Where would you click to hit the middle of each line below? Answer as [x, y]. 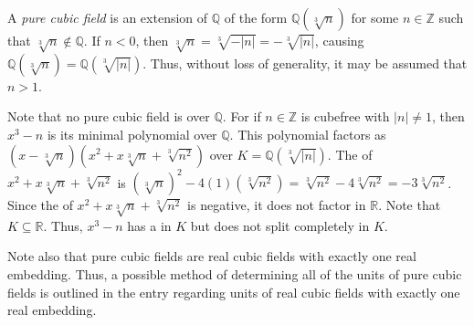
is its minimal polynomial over [132, 134]
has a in [149, 225]
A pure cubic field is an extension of [108, 17]
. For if [242, 116]
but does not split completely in [280, 225]
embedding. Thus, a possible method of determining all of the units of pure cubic [235, 274]
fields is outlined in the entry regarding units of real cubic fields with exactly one [234, 292]
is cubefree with [345, 116]
